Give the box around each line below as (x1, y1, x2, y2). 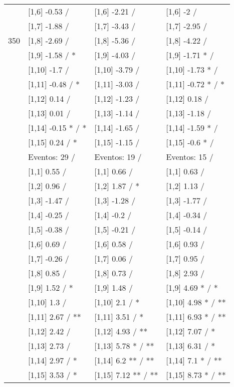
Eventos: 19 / (94, 151, 142, 162)
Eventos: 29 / (28, 151, 76, 162)
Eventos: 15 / (166, 151, 213, 162)
